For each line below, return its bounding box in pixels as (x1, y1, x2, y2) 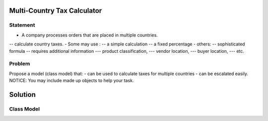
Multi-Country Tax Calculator (9, 6, 102, 15)
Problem (9, 60, 30, 67)
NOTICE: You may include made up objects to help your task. (9, 78, 134, 83)
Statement (9, 22, 35, 29)
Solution (9, 90, 36, 99)
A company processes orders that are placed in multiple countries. (21, 32, 158, 38)
